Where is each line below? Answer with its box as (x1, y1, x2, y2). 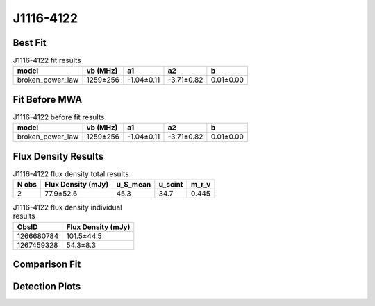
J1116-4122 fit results (12, 56, 81, 65)
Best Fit (12, 37, 47, 49)
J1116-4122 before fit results (12, 112, 105, 122)
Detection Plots (12, 281, 81, 293)
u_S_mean (116, 180, 151, 189)
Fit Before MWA (12, 94, 83, 105)
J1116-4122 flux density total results (12, 169, 129, 179)
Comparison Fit (12, 259, 81, 271)
